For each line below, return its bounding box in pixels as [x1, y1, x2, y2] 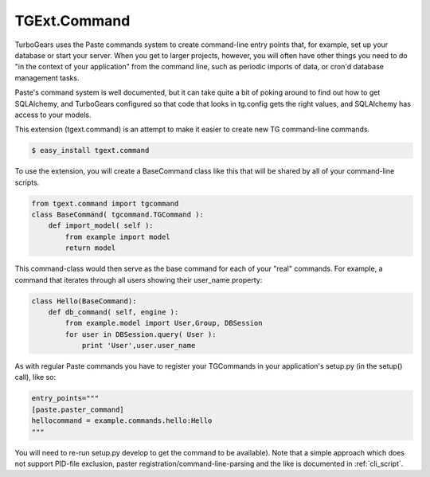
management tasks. [14, 72, 80, 83]
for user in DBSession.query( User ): [64, 330, 217, 338]
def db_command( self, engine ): [48, 307, 179, 316]
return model [64, 244, 116, 252]
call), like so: [14, 373, 56, 382]
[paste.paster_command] [31, 405, 125, 414]
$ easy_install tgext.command [31, 146, 150, 155]
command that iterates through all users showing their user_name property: [14, 275, 263, 284]
